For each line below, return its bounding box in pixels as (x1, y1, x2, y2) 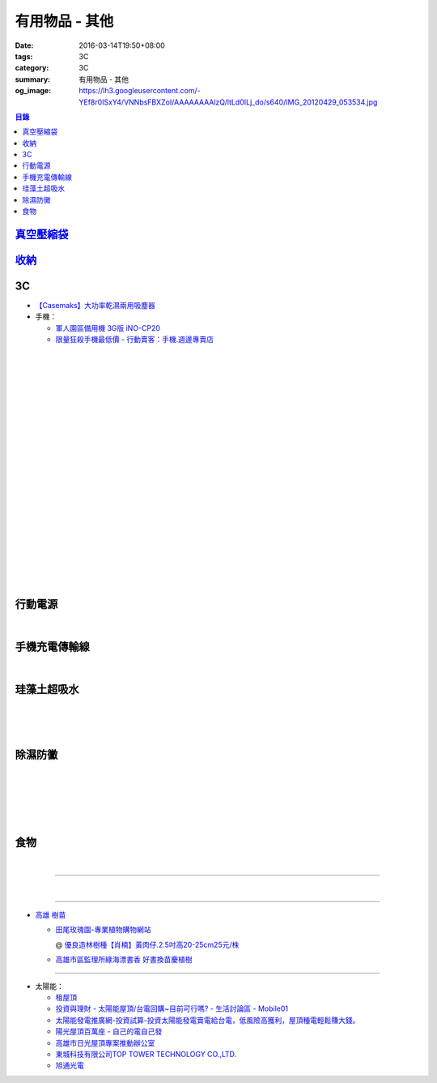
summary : (15, 74, 51, 84)
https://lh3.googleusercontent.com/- (78, 86, 202, 96)
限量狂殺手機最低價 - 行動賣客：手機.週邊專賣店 (55, 335, 214, 345)
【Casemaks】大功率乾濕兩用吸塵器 (35, 300, 155, 310)
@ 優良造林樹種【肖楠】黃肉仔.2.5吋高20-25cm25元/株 (55, 940, 240, 949)
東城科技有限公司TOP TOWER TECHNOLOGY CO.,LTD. (55, 1049, 237, 1059)
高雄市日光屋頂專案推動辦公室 (55, 1038, 155, 1047)
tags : (15, 51, 33, 61)
